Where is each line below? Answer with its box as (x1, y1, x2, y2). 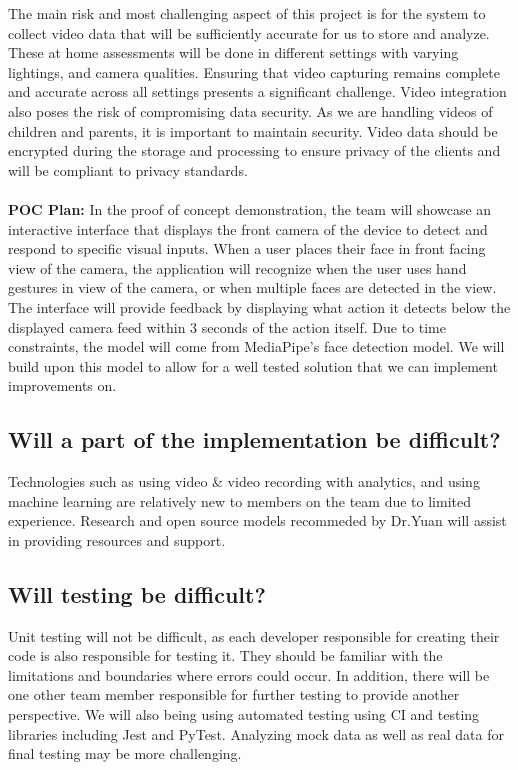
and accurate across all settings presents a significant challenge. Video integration (8, 81, 507, 102)
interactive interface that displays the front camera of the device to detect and (8, 218, 488, 239)
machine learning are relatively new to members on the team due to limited (8, 490, 471, 511)
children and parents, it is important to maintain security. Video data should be (8, 120, 498, 141)
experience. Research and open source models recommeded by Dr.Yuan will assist (8, 510, 507, 531)
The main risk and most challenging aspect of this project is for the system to (8, 3, 486, 23)
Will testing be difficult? (8, 578, 266, 609)
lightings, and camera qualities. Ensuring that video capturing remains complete (8, 61, 500, 82)
